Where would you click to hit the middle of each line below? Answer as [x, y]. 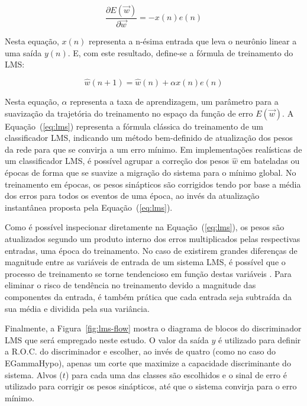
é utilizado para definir [259, 339]
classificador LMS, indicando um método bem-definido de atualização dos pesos [149, 138]
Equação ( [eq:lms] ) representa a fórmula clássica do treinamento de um [134, 126]
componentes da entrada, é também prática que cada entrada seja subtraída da [148, 297]
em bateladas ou [270, 161]
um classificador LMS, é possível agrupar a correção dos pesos [117, 161]
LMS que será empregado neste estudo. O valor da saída [107, 339]
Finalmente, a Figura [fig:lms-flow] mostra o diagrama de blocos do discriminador [153, 328]
